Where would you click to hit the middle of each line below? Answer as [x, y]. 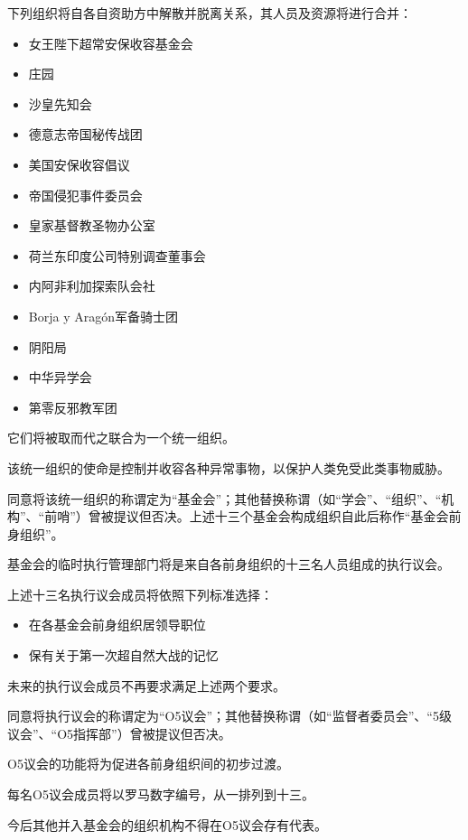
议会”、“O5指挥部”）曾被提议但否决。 [119, 733]
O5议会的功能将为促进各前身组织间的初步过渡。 [148, 764]
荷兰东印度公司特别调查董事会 [117, 255]
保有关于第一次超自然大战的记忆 [123, 655]
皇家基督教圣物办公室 [92, 225]
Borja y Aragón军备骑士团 [103, 316]
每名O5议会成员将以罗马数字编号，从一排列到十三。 [161, 794]
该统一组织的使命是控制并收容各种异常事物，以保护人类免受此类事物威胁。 [229, 467]
